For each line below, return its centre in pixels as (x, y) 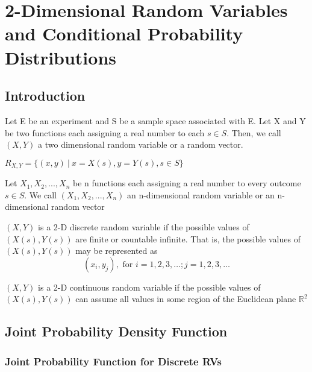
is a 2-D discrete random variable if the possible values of (144, 226)
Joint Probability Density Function (116, 331)
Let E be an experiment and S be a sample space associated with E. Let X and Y (155, 120)
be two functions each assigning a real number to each (105, 132)
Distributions (61, 57)
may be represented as (117, 251)
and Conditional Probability (124, 33)
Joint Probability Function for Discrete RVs (114, 361)
